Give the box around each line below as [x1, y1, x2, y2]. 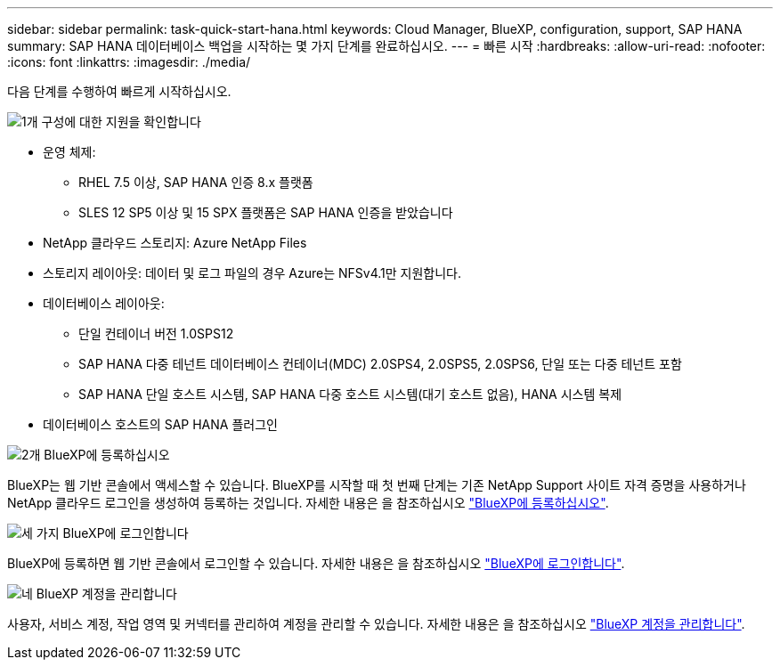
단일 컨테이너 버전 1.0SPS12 [78, 326, 234, 341]
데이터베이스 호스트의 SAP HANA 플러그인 [43, 417, 278, 432]
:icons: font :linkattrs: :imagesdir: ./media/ [7, 54, 251, 69]
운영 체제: [43, 144, 96, 159]
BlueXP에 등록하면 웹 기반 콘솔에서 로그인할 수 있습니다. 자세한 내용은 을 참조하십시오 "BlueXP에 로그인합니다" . [7, 556, 625, 571]
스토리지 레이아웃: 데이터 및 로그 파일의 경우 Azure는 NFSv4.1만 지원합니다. [43, 265, 462, 281]
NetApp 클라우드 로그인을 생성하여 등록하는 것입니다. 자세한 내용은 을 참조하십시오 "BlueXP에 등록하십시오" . [7, 495, 609, 510]
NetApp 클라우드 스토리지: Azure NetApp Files [43, 235, 307, 250]
